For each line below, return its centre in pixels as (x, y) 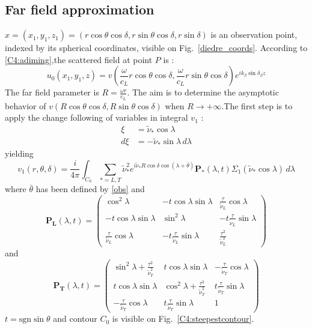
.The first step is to (257, 105)
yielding (19, 153)
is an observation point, (254, 35)
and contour (75, 318)
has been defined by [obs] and (90, 189)
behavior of (26, 105)
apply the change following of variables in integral (96, 117)
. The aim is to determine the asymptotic (203, 92)
